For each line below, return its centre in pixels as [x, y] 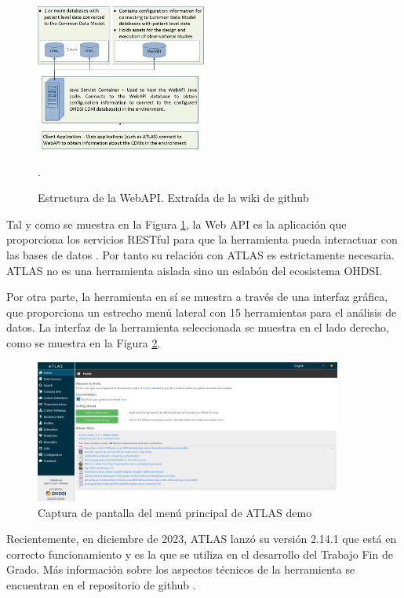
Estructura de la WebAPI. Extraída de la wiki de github [173, 198]
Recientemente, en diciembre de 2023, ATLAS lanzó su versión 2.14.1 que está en [202, 539]
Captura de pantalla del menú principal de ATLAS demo [175, 512]
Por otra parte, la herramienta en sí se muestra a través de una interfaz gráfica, [197, 297]
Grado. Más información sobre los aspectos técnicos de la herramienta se [181, 569]
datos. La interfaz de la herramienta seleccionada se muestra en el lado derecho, [198, 327]
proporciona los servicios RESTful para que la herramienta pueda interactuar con [202, 239]
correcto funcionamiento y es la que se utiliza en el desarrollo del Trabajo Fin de [200, 554]
